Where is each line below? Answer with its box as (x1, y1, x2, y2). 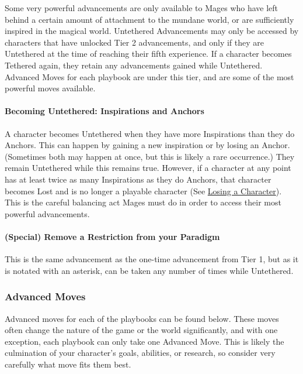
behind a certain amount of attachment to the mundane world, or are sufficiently (5, 13, 294, 25)
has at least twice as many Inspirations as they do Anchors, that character (5, 173, 271, 185)
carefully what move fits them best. (5, 358, 131, 370)
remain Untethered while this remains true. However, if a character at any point (5, 162, 291, 174)
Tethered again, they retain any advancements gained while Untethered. (5, 59, 263, 71)
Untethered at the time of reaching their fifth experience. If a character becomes (5, 47, 292, 60)
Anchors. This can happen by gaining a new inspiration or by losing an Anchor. (5, 139, 290, 151)
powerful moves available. (5, 82, 96, 94)
